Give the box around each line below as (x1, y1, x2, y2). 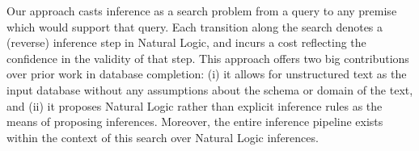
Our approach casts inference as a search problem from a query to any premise (6, 2, 397, 19)
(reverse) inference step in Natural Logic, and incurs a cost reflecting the (6, 34, 366, 51)
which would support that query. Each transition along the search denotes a (6, 18, 383, 35)
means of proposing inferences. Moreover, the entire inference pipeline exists (6, 113, 383, 130)
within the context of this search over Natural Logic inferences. (6, 128, 319, 145)
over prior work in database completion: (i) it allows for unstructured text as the (6, 65, 407, 82)
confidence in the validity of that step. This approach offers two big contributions (6, 49, 409, 66)
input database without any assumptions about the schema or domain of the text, (6, 81, 413, 98)
